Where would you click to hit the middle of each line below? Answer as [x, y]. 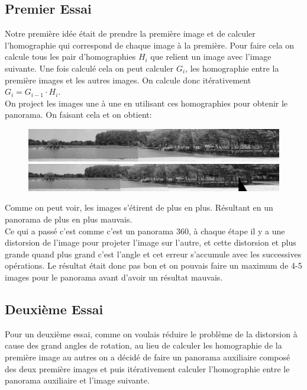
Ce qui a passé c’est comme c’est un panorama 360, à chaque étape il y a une [145, 231]
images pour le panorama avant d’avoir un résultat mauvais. [114, 277]
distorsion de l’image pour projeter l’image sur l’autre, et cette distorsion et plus [151, 242]
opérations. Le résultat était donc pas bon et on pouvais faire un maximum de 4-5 [153, 265]
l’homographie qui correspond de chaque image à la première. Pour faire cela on [149, 45]
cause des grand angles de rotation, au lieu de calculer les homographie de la [143, 345]
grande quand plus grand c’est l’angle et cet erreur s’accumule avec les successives [153, 254]
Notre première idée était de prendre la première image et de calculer [130, 33]
